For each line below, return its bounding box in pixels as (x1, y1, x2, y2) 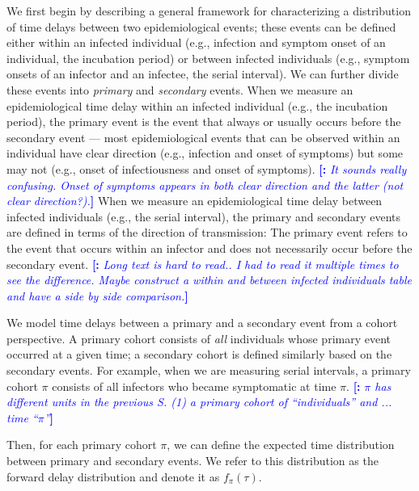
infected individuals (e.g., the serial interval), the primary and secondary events (6, 208, 401, 225)
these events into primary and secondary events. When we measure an (6, 81, 353, 98)
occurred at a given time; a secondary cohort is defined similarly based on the (6, 346, 392, 363)
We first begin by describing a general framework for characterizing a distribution (6, 2, 411, 19)
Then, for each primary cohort (6, 436, 157, 453)
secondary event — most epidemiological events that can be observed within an (6, 128, 400, 145)
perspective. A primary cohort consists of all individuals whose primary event (6, 329, 391, 346)
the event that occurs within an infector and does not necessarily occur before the (6, 239, 413, 256)
